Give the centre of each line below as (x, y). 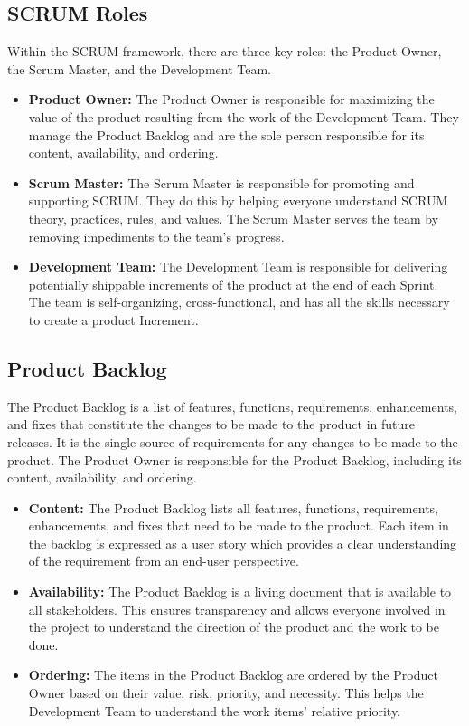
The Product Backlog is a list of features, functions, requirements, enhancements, (232, 406)
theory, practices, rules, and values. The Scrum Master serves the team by (234, 218)
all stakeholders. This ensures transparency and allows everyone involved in (237, 609)
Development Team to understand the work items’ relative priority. (215, 710)
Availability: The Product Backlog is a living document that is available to (240, 592)
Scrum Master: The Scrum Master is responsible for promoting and (221, 182)
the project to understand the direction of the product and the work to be (234, 627)
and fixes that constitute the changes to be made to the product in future (211, 424)
